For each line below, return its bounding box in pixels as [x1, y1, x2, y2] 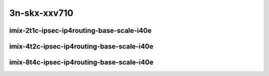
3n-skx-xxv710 [9, 7, 74, 18]
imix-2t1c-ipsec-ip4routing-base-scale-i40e [9, 26, 152, 35]
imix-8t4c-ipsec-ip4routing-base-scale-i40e [9, 58, 154, 67]
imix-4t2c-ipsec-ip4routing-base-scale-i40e [9, 42, 154, 51]
